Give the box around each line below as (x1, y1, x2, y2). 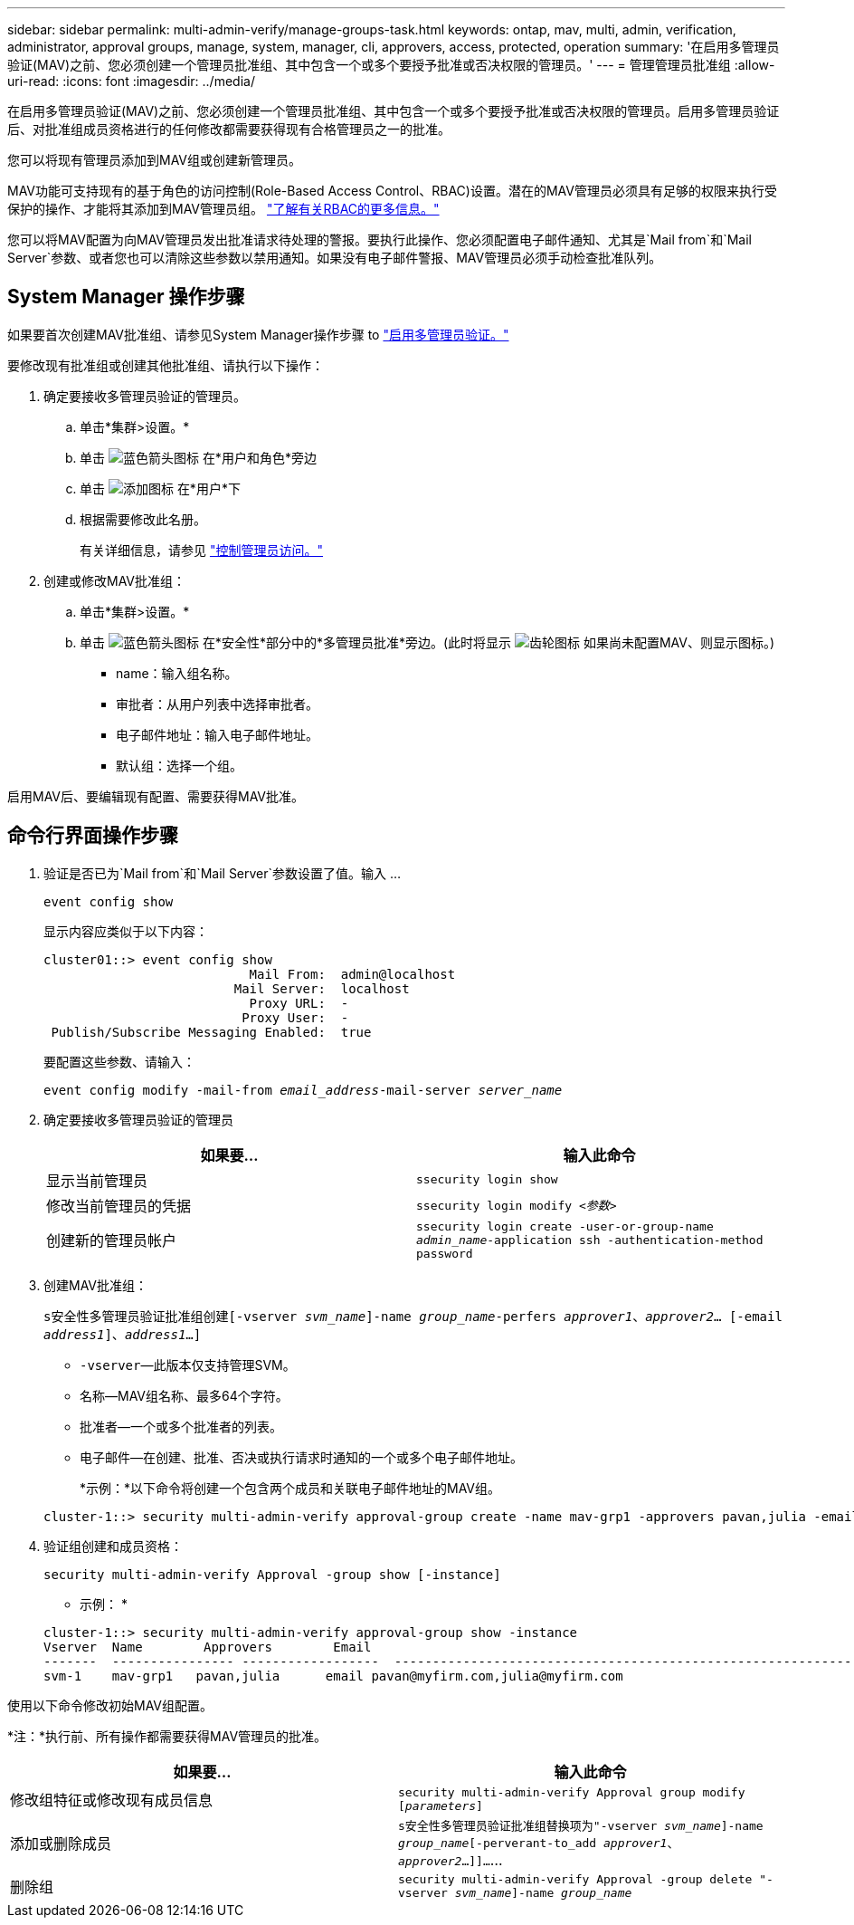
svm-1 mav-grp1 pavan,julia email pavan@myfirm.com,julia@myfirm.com (43, 1668, 623, 1683)
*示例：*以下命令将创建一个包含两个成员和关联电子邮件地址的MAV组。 (80, 1480, 501, 1496)
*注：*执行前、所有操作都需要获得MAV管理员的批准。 (7, 1728, 327, 1744)
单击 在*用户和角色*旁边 (80, 449, 317, 465)
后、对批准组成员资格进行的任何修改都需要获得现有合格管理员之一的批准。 (7, 121, 451, 137)
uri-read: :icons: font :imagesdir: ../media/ (7, 73, 255, 89)
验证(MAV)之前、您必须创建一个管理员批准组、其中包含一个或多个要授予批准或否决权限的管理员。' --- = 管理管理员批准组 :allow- (7, 57, 775, 72)
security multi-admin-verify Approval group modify (398, 1785, 745, 1799)
